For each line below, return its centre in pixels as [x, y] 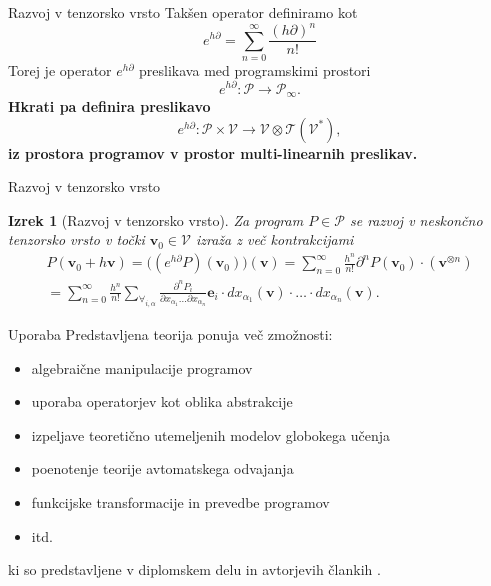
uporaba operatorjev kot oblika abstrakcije [162, 401]
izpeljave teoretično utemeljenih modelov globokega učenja [210, 434]
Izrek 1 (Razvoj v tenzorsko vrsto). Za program [156, 219]
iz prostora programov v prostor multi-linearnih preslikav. [213, 152]
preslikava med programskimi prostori [255, 69]
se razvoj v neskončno [416, 219]
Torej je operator [60, 69]
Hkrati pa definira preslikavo [109, 106]
